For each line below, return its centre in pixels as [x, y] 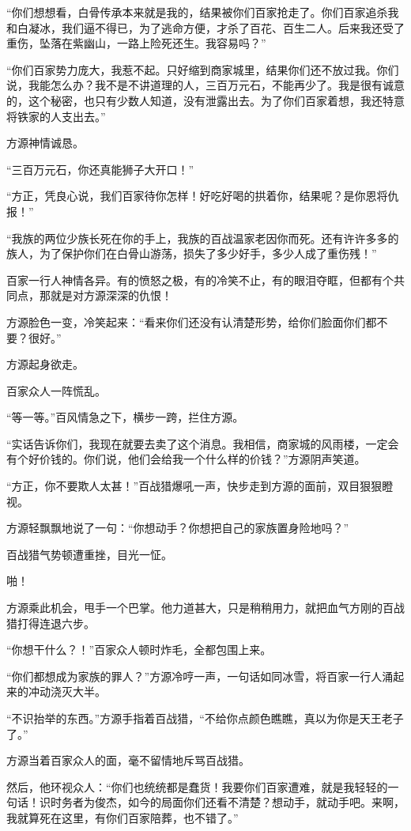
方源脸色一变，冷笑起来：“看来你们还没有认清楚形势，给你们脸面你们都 [192, 321]
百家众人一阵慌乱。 [56, 390]
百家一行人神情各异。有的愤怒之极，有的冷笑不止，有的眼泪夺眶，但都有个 [200, 280]
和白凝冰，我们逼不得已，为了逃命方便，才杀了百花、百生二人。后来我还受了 [205, 27]
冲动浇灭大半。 [67, 691]
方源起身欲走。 [45, 364]
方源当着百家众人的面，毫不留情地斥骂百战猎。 [128, 760]
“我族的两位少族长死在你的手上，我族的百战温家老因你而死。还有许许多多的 [203, 238]
